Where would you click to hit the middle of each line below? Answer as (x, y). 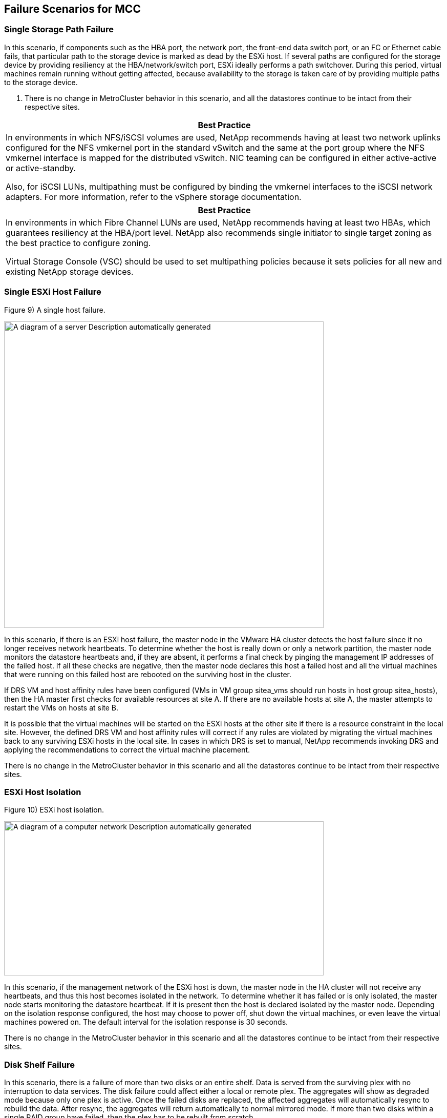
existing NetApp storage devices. (70, 271)
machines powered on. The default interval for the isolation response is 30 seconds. (146, 1022)
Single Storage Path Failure (59, 29)
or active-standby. (41, 168)
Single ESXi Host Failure (53, 292)
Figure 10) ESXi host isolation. (54, 810)
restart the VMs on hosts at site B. (61, 707)
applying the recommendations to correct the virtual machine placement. (127, 749)
